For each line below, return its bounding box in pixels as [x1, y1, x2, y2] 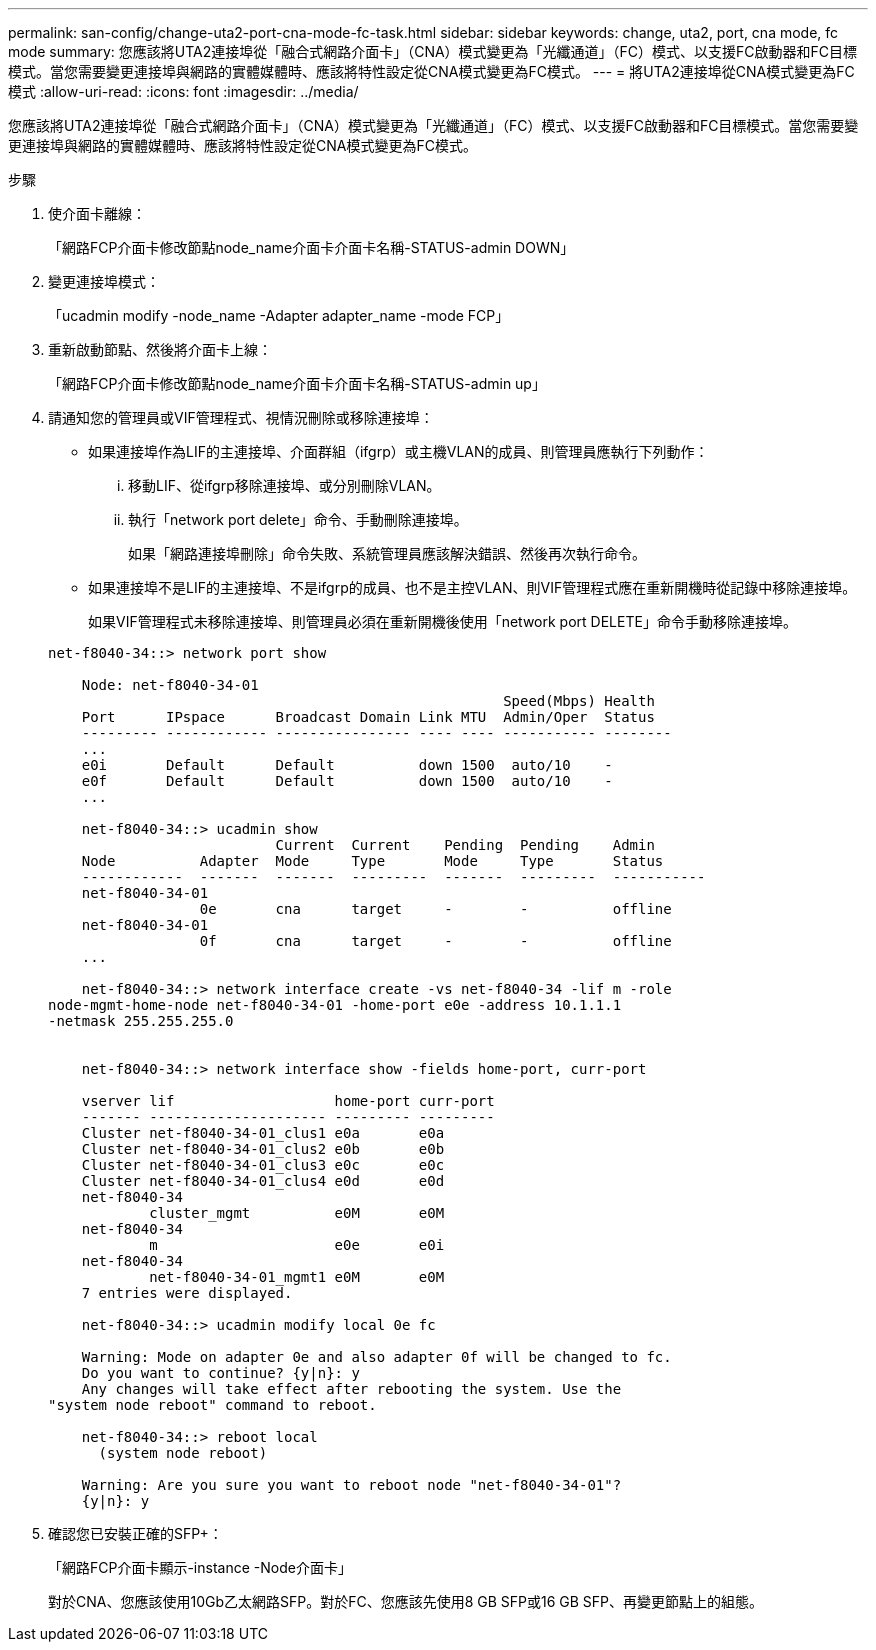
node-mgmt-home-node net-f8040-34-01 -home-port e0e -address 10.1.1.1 [48, 997, 622, 1013]
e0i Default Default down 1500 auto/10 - [81, 757, 613, 773]
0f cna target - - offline [199, 933, 672, 949]
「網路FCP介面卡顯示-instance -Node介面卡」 [48, 1559, 352, 1576]
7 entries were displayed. [81, 1285, 293, 1301]
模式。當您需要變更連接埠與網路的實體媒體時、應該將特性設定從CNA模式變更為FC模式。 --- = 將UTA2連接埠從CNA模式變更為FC [8, 63, 855, 80]
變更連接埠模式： [48, 273, 160, 290]
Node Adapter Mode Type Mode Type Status [81, 853, 664, 869]
